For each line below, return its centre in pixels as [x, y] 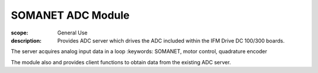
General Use [72, 33]
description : [26, 40]
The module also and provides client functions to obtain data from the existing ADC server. [121, 62]
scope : [20, 33]
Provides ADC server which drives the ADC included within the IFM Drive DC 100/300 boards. [171, 40]
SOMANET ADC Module [70, 15]
